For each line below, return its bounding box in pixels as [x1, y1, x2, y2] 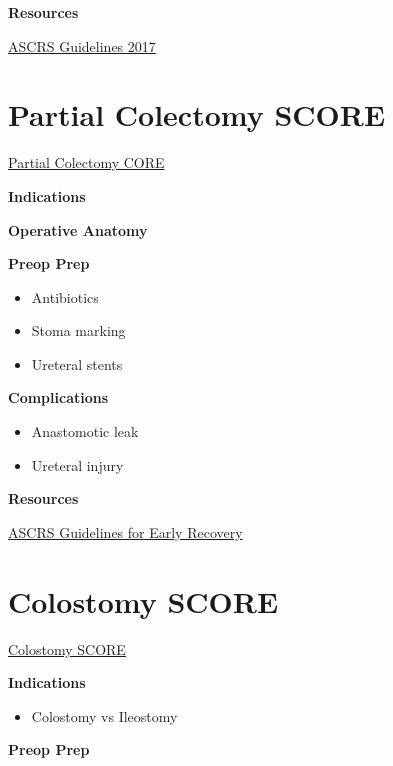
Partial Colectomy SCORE [8, 94, 386, 135]
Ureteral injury [31, 454, 124, 475]
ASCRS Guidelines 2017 [8, 35, 156, 56]
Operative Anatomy [8, 219, 148, 240]
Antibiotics [31, 286, 99, 307]
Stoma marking [31, 320, 126, 341]
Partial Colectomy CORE [8, 152, 165, 173]
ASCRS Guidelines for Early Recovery [8, 521, 243, 542]
